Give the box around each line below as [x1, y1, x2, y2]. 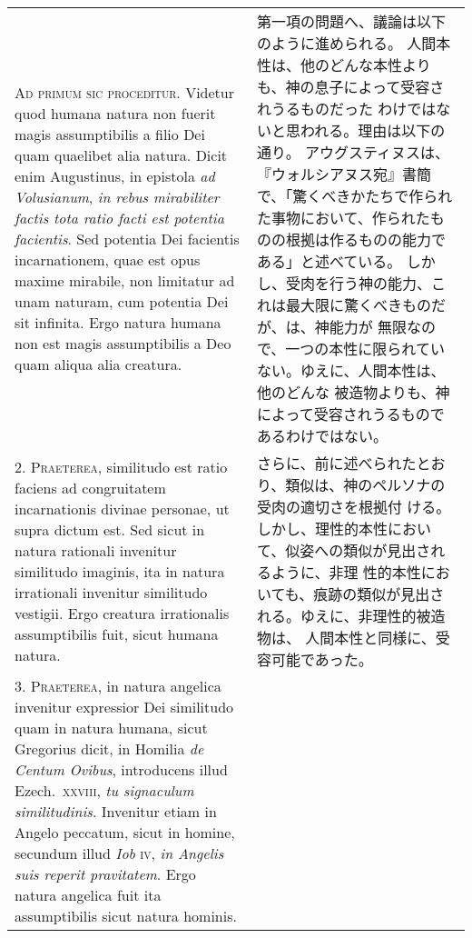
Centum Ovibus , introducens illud [15, 759, 228, 780]
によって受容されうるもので [257, 404, 445, 424]
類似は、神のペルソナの [285, 474, 446, 495]
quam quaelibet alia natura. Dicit [15, 145, 228, 165]
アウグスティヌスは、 [305, 142, 450, 163]
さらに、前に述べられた [257, 453, 417, 474]
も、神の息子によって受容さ [257, 76, 445, 97]
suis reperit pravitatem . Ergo [15, 863, 196, 884]
